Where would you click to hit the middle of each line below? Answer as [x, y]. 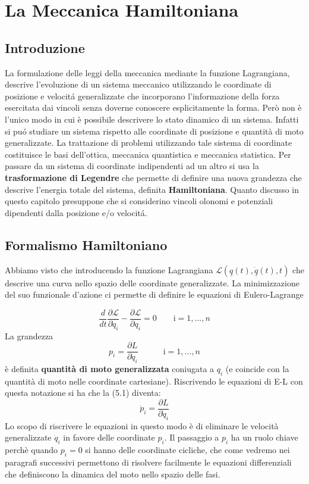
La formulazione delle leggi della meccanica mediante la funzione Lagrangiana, [147, 72]
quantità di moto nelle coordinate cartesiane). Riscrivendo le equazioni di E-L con [154, 381]
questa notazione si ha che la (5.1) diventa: [83, 393]
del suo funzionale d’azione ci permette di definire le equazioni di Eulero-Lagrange [154, 294]
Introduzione [45, 47]
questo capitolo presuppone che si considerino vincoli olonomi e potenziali [139, 201]
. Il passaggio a [192, 437]
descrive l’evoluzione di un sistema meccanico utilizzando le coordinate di [138, 84]
